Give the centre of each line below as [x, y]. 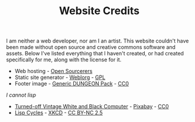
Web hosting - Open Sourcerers [53, 71]
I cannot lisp [21, 95]
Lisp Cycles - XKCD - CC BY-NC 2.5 [59, 113]
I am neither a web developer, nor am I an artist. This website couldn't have [97, 41]
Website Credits [99, 11]
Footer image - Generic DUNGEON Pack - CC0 [71, 84]
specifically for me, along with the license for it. [64, 60]
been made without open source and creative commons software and [91, 47]
